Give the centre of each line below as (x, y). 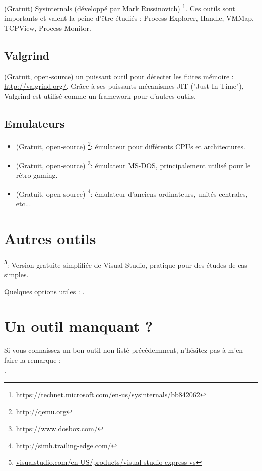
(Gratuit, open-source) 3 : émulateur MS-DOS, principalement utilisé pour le (133, 164)
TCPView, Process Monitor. (48, 28)
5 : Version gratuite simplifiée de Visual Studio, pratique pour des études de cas (126, 264)
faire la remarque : (32, 360)
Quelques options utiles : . (44, 291)
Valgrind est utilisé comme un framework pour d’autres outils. (100, 96)
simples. (16, 274)
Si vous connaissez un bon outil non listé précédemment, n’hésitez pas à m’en (124, 350)
